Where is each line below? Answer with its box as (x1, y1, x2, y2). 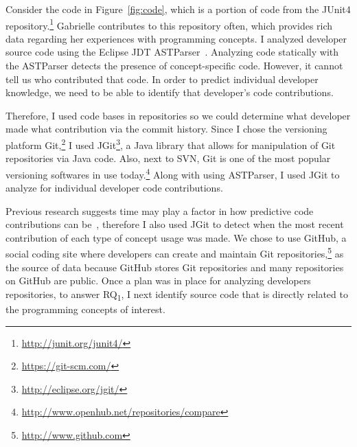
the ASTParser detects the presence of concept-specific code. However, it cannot (5, 58, 343, 73)
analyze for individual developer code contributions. (5, 181, 223, 195)
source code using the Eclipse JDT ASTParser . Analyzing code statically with (5, 45, 339, 59)
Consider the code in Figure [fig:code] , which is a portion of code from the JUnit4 (5, 2, 351, 16)
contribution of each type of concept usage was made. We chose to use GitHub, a (5, 230, 347, 244)
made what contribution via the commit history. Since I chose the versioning (5, 122, 327, 136)
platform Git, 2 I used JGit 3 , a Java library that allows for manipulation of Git (5, 136, 336, 152)
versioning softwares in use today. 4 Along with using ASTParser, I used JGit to (5, 165, 340, 181)
